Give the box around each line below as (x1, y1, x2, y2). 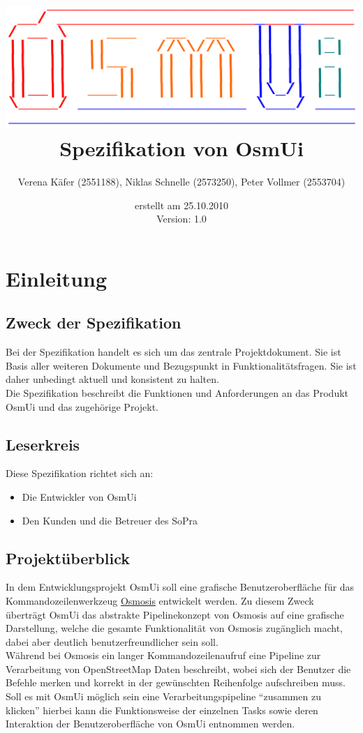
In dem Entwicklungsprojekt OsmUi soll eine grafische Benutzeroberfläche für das (6, 580, 355, 594)
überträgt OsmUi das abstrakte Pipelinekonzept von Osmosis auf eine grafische (6, 607, 344, 621)
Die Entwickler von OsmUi (22, 489, 137, 504)
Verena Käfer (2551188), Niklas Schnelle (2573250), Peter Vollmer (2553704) (17, 174, 346, 188)
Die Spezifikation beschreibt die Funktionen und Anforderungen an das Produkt (6, 385, 349, 400)
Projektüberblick (6, 547, 130, 568)
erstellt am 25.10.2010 (135, 197, 228, 212)
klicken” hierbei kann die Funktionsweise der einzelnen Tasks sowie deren (6, 702, 318, 717)
